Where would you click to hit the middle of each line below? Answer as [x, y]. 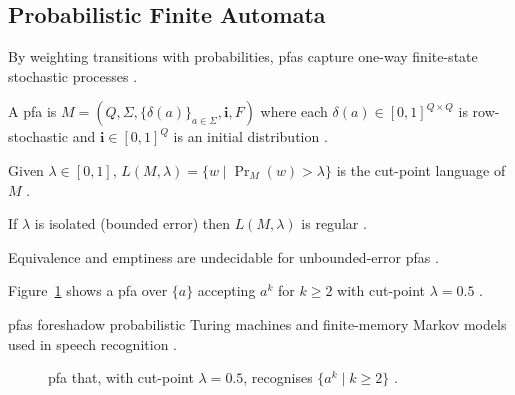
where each [294, 111]
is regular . [334, 223]
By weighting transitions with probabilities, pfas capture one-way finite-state [243, 56]
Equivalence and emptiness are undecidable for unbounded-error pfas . [223, 256]
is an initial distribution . [250, 136]
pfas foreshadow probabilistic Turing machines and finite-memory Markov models [257, 323]
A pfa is [32, 111]
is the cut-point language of [421, 169]
